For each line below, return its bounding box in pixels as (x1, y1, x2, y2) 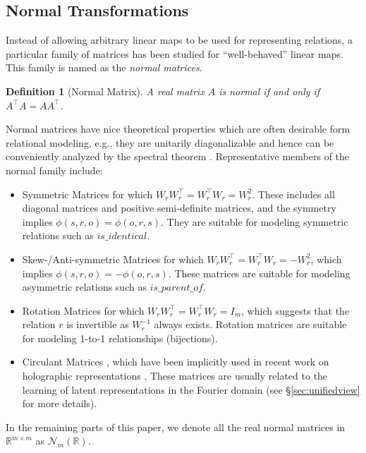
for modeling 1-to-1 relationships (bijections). (22, 330, 218, 345)
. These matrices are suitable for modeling (168, 265, 350, 280)
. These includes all (252, 186, 335, 201)
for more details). (22, 396, 97, 411)
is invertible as (66, 317, 129, 332)
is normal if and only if (219, 83, 320, 98)
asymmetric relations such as (22, 279, 147, 294)
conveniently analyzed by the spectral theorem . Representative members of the (6, 149, 350, 164)
